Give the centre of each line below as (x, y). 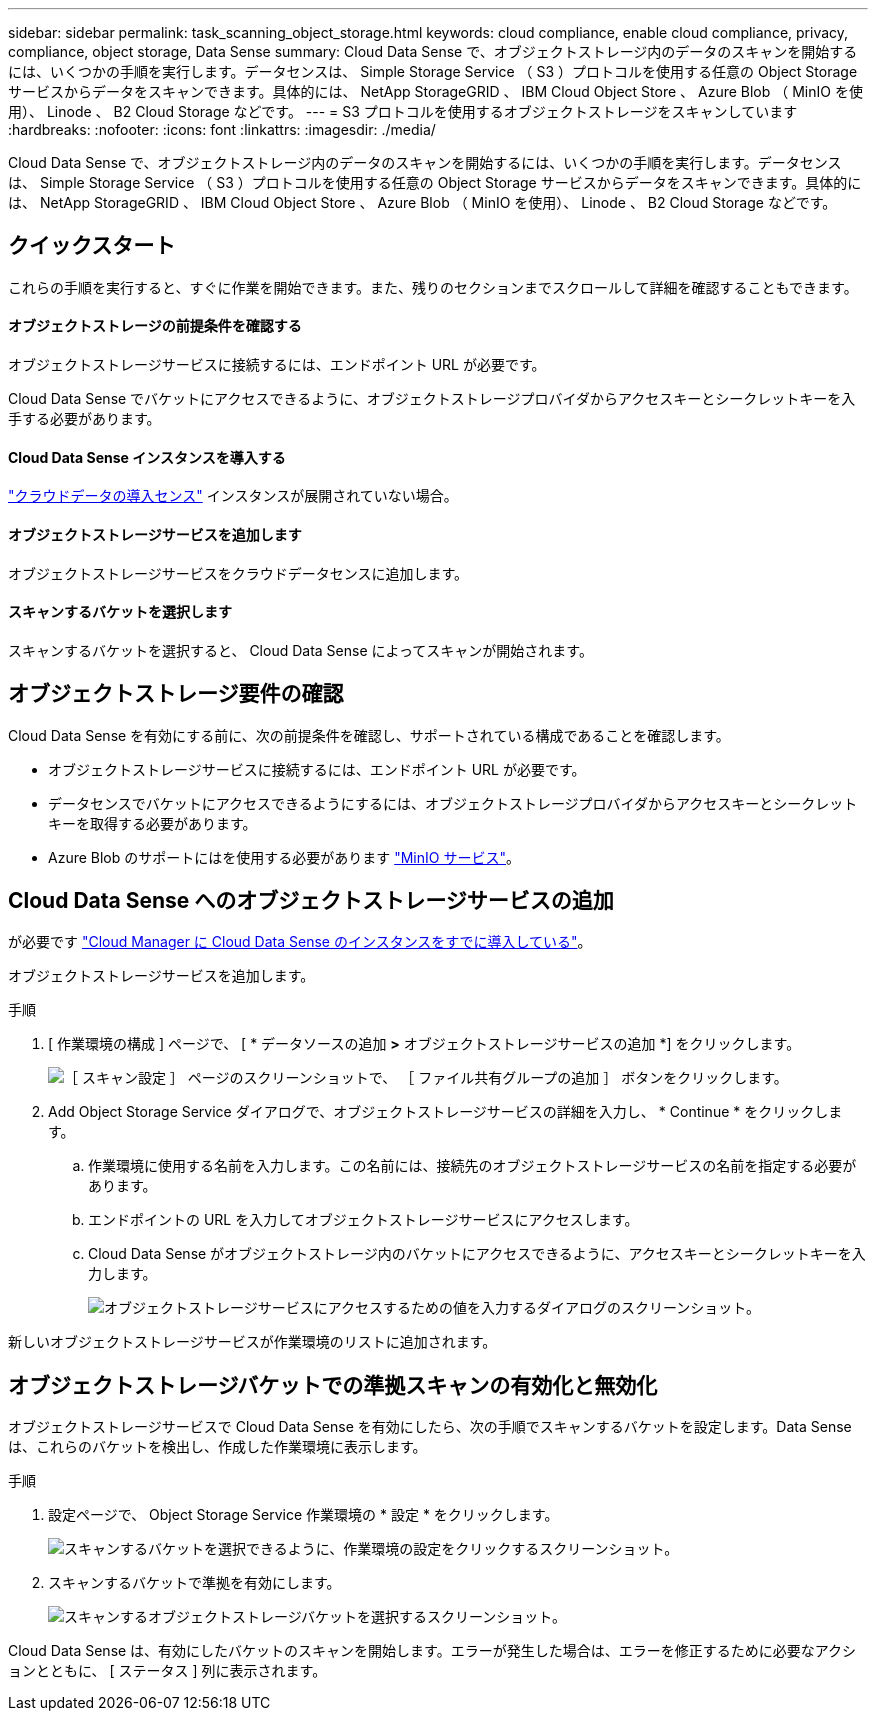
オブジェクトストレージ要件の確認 (176, 694)
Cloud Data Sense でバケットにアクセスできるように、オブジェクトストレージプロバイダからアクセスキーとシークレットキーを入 (432, 399)
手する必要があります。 (84, 419)
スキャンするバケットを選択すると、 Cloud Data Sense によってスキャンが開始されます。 (300, 650)
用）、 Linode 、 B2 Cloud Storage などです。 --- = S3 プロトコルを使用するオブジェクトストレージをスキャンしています (403, 111)
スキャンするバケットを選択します (120, 612)
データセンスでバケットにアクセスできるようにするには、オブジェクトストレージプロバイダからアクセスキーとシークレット (453, 803)
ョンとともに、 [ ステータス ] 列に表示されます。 (167, 1671)
